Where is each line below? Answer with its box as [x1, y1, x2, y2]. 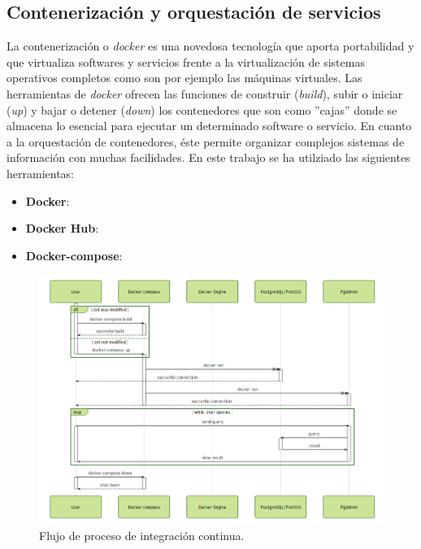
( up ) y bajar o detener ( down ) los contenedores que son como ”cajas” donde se [7, 101, 397, 118]
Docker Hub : [25, 220, 99, 237]
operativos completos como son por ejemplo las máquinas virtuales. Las [7, 69, 362, 86]
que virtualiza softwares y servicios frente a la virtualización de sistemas [7, 53, 365, 70]
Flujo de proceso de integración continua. [39, 526, 245, 543]
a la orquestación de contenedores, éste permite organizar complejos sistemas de [7, 133, 405, 150]
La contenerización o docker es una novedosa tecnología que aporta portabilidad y [7, 37, 414, 54]
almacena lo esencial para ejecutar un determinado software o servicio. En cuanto [7, 117, 412, 134]
